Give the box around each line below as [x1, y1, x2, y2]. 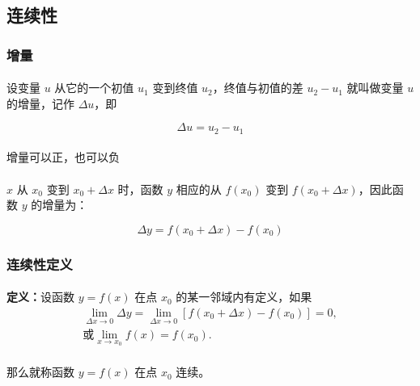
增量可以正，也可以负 [6, 149, 120, 166]
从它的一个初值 [54, 79, 134, 96]
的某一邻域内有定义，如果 [176, 288, 312, 305]
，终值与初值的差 [212, 79, 303, 96]
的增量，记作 [6, 94, 74, 111]
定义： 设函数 [6, 288, 74, 305]
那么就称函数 [6, 363, 74, 380]
